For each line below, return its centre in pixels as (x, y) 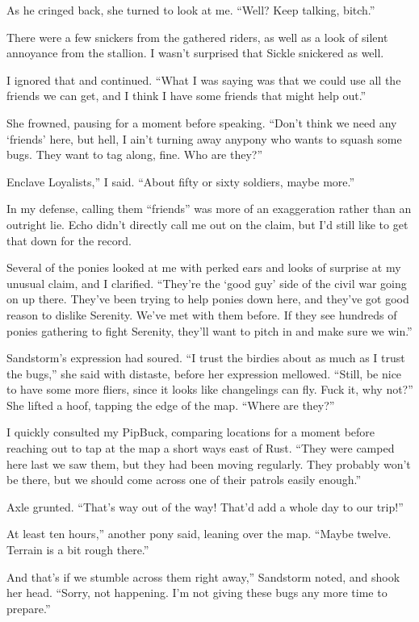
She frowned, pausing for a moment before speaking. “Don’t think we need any (202, 122)
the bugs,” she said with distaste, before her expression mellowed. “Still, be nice (204, 373)
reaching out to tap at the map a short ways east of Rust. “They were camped (201, 448)
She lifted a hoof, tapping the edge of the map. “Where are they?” (171, 405)
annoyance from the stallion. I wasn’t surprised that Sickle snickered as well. (195, 53)
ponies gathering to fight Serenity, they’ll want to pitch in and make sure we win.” (209, 330)
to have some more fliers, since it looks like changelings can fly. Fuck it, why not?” (210, 389)
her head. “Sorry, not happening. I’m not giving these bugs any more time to (197, 593)
